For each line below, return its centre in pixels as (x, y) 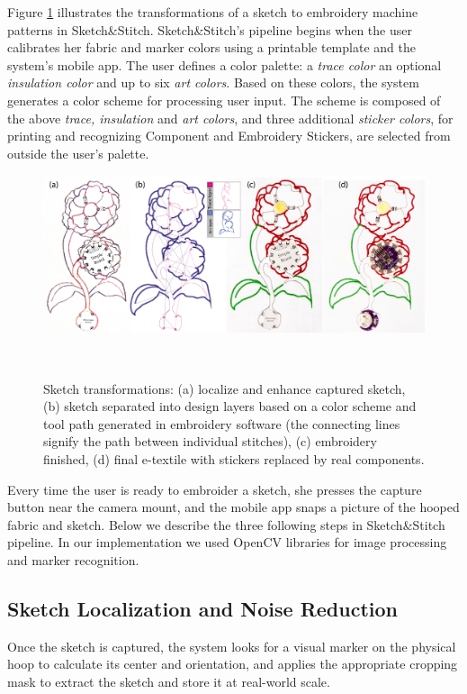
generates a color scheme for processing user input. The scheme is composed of (224, 100)
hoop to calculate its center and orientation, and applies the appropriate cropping (233, 664)
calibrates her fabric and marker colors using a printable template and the (211, 47)
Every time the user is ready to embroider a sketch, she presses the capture (215, 489)
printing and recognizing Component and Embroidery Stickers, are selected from (229, 136)
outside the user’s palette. (78, 153)
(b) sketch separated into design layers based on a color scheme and (230, 406)
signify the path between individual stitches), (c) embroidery (210, 441)
